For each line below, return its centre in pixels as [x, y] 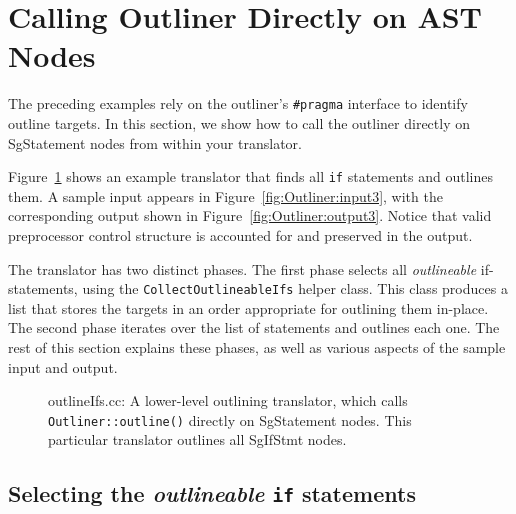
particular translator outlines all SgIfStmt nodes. [197, 439]
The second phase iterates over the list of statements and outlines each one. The [254, 327]
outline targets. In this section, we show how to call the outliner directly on [239, 122]
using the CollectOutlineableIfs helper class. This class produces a [295, 288]
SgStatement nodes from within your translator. [155, 142]
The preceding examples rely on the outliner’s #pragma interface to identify [238, 103]
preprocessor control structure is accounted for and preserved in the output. [240, 235]
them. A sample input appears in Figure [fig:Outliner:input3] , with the [225, 195]
